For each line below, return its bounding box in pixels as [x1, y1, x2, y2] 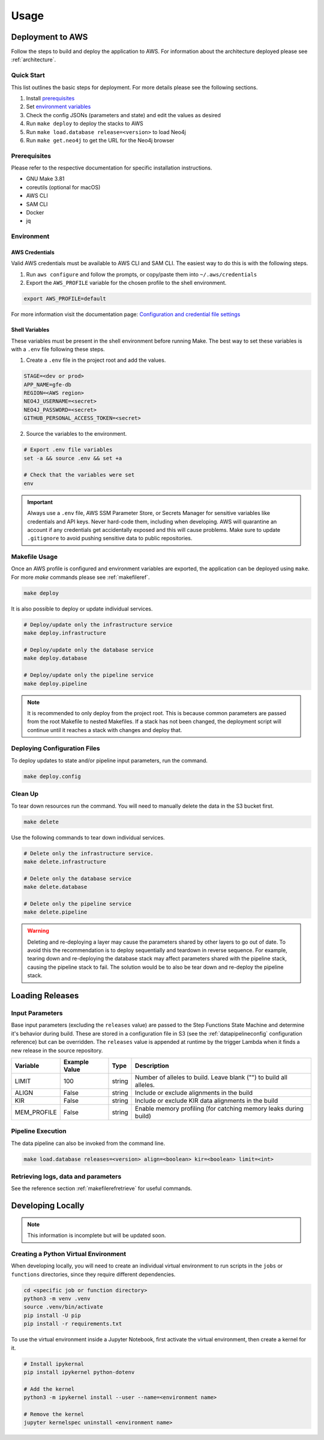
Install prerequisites [26, 94, 75, 102]
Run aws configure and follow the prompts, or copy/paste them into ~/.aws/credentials [26, 270, 257, 278]
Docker [26, 209, 44, 216]
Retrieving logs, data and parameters [11, 1172, 122, 1180]
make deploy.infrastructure [23, 630, 106, 636]
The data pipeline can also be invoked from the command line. [11, 1139, 166, 1147]
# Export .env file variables [23, 447, 113, 453]
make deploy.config [23, 773, 81, 779]
